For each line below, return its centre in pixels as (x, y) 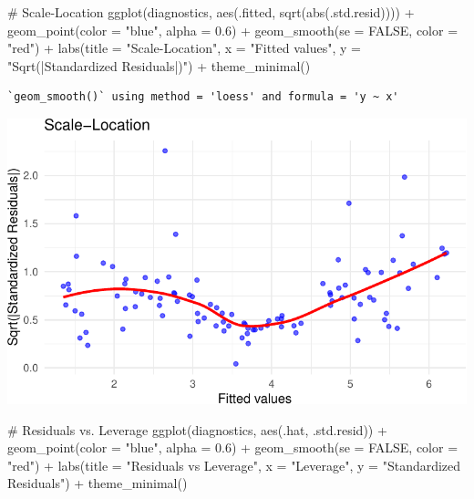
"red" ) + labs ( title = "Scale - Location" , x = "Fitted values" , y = (184, 48)
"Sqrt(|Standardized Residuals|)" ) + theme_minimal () (159, 65)
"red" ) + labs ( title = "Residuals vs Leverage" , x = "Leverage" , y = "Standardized (234, 465)
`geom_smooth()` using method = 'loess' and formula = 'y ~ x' (203, 97)
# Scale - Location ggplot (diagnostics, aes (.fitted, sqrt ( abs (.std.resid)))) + (211, 12)
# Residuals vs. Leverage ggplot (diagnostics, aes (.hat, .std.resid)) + (197, 429)
